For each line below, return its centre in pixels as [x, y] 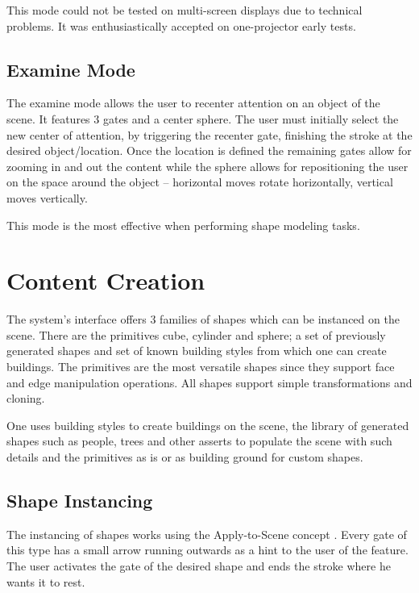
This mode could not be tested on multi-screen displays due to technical [185, 10]
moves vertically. [47, 197]
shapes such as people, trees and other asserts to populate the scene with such [199, 441]
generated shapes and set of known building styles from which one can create [197, 351]
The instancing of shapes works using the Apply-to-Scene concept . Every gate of [207, 534]
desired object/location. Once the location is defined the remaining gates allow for [209, 150]
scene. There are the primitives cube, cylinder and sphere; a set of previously [196, 334]
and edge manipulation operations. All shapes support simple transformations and [209, 382]
